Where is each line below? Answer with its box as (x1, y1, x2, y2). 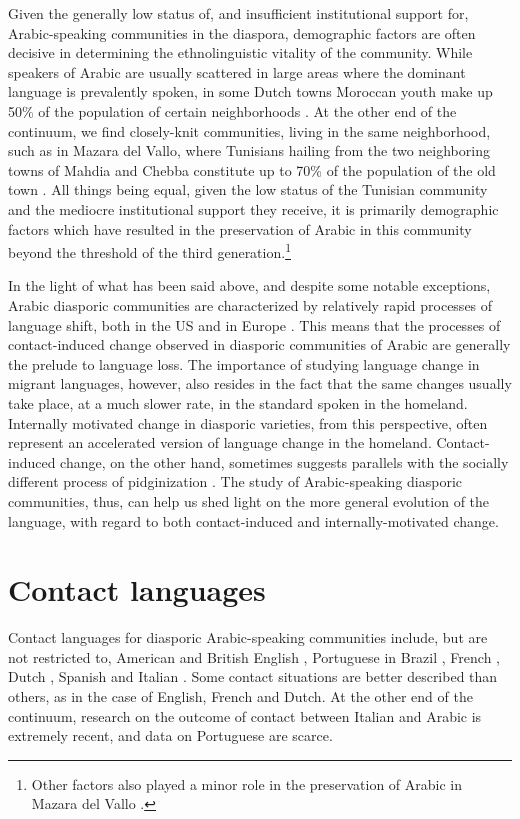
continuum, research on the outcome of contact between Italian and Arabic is (8, 705, 482, 726)
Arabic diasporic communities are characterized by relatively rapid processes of (8, 294, 493, 315)
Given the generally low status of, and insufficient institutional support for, (8, 3, 469, 23)
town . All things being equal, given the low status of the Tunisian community (8, 179, 488, 200)
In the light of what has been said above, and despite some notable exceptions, (8, 275, 491, 296)
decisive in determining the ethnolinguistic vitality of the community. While (8, 42, 473, 63)
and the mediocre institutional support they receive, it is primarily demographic (8, 198, 499, 219)
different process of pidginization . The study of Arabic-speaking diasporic (8, 471, 463, 492)
